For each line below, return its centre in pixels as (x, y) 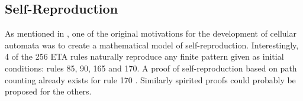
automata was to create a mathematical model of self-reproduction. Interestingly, (152, 45)
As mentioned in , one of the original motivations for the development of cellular (151, 33)
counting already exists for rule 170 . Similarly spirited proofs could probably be (150, 79)
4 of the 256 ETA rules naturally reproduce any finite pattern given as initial (144, 56)
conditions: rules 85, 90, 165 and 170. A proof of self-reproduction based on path (151, 68)
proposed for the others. (48, 91)
